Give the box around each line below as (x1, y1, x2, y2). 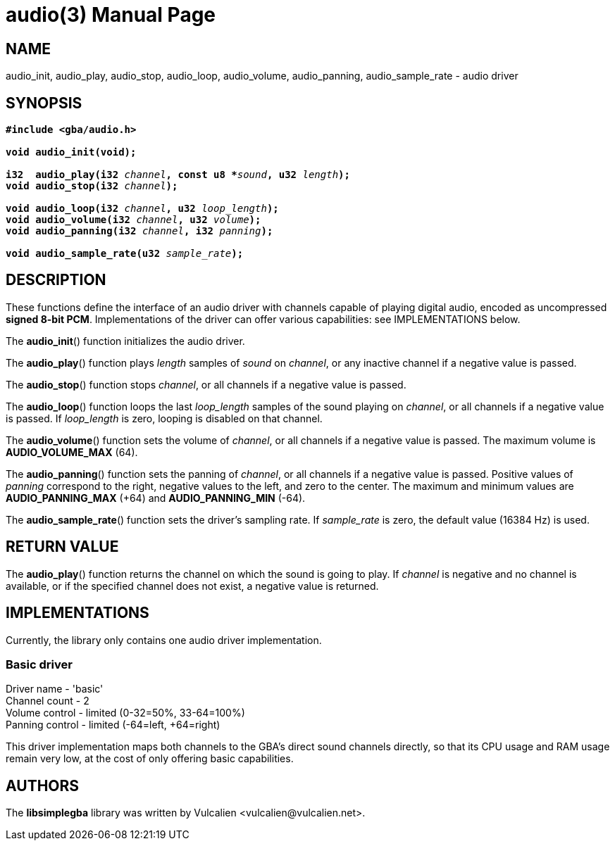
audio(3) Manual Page (6, 3, 216, 27)
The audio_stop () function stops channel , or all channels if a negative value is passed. (6, 378, 406, 391)
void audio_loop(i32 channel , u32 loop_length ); (6, 203, 279, 215)
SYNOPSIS (6, 94, 82, 112)
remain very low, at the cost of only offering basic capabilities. (6, 752, 294, 765)
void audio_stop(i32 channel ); (6, 180, 178, 192)
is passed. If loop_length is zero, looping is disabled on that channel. (6, 412, 323, 424)
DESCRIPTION (6, 271, 106, 289)
